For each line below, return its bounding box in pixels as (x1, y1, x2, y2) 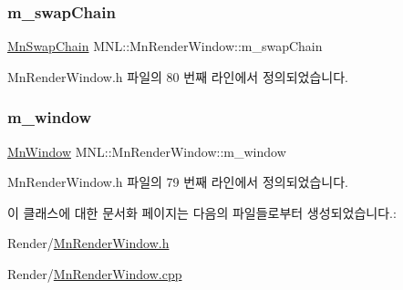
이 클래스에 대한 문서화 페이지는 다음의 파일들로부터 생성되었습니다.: (7, 202, 397, 222)
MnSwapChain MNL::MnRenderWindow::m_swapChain (7, 36, 323, 56)
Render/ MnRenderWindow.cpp (7, 264, 182, 283)
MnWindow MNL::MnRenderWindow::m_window (7, 141, 286, 161)
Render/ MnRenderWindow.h (7, 233, 170, 253)
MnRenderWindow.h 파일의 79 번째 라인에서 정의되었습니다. (7, 172, 348, 192)
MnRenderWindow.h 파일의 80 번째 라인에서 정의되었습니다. (7, 67, 348, 86)
